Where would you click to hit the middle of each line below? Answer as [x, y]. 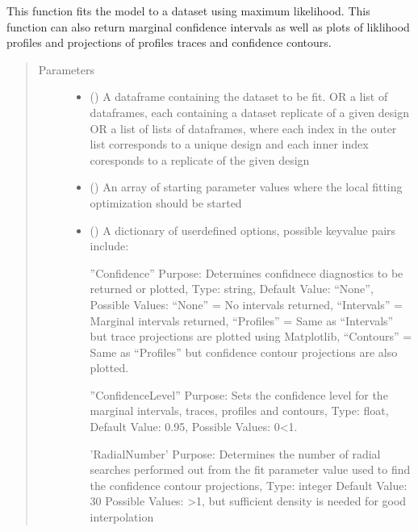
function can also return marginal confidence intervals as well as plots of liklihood [208, 26]
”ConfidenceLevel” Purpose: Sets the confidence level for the [239, 394]
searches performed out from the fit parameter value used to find [250, 469]
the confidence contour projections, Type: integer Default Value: [249, 485]
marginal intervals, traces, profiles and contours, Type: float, [239, 411]
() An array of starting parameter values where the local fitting [246, 187]
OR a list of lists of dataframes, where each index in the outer [243, 128]
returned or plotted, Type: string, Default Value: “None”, [232, 289]
